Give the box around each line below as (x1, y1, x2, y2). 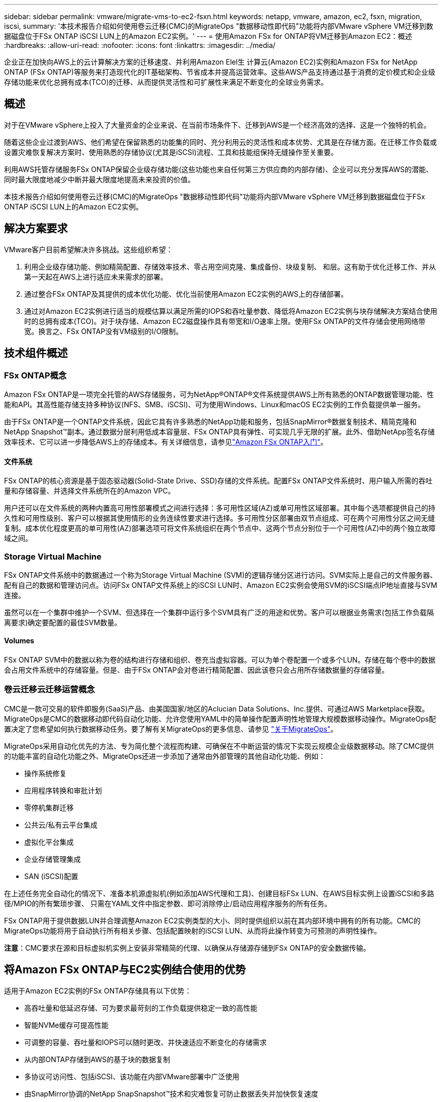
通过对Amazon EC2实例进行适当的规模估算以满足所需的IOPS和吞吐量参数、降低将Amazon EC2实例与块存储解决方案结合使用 (24, 306, 437, 315)
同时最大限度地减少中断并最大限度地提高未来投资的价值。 (4, 175, 195, 184)
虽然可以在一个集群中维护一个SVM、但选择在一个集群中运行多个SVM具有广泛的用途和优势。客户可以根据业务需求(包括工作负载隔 (4, 608, 434, 617)
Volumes (4, 636, 34, 645)
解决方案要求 (4, 222, 68, 235)
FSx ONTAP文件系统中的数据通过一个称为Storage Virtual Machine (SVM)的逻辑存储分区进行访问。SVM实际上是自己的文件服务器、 (4, 570, 437, 579)
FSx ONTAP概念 (4, 370, 67, 380)
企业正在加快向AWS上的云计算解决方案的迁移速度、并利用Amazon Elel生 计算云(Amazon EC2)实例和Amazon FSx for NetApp (4, 58, 418, 66)
